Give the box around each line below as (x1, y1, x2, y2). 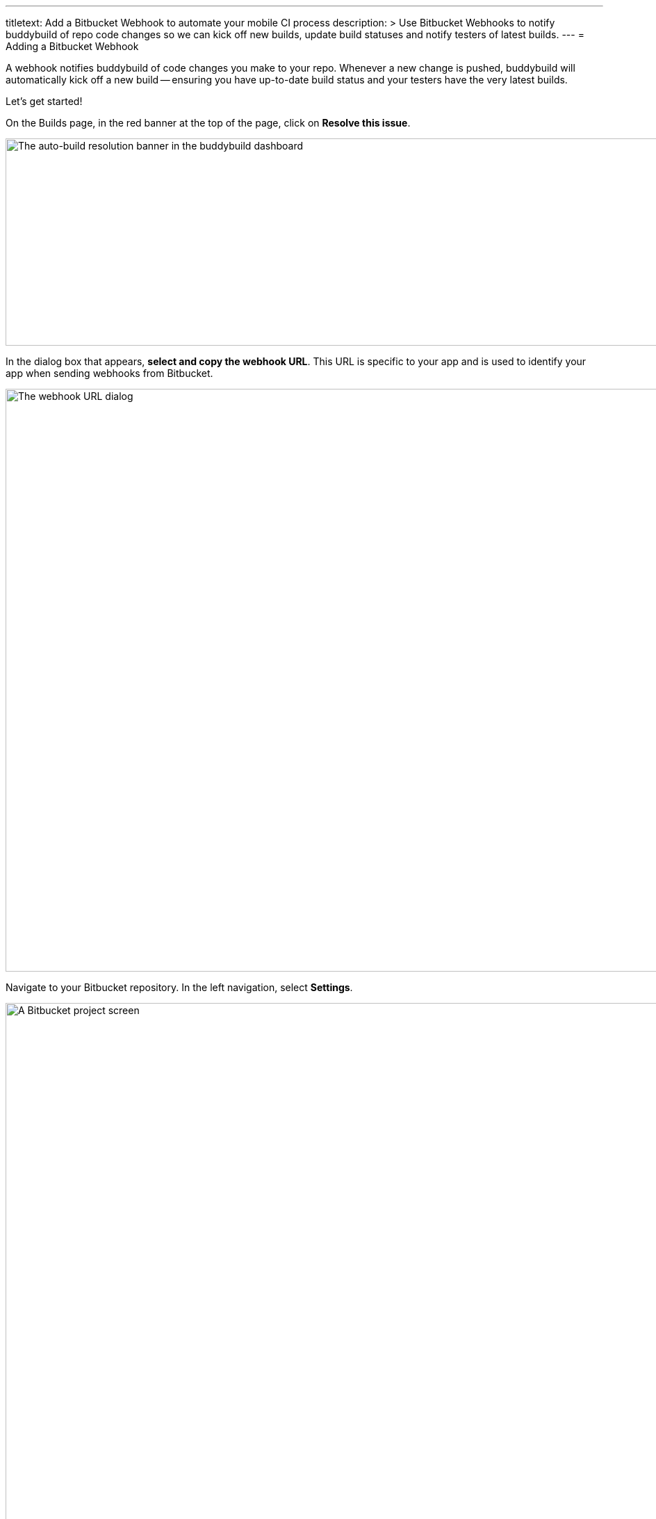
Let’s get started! (6, 95, 83, 107)
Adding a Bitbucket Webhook (6, 40, 139, 52)
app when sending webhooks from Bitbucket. (6, 367, 213, 379)
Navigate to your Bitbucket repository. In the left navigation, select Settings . (6, 981, 353, 993)
